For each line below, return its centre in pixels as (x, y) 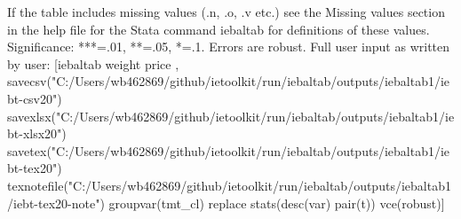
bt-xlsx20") (37, 133)
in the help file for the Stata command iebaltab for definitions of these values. (219, 29)
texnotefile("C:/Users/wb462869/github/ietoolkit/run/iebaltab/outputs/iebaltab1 (229, 185)
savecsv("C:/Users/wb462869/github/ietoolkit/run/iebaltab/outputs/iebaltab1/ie (229, 81)
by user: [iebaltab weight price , (93, 63)
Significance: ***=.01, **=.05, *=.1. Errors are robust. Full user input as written (229, 47)
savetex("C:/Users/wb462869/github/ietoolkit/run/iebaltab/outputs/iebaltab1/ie (229, 150)
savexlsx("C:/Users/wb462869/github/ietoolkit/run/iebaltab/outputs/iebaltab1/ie (231, 116)
